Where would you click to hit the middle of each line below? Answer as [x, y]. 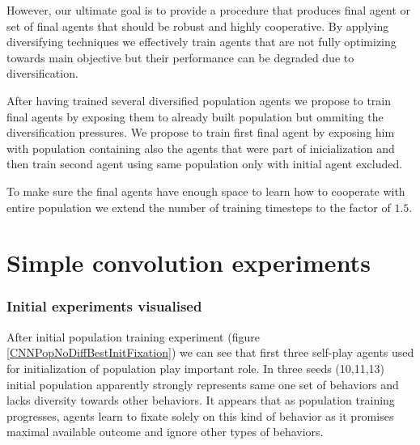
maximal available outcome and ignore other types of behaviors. [165, 432]
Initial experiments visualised [104, 306]
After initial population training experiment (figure [133, 336]
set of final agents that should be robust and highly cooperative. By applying [198, 25]
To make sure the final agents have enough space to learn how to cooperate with [206, 191]
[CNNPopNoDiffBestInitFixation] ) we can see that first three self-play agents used [210, 352]
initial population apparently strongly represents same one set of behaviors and [203, 384]
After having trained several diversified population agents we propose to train [199, 100]
